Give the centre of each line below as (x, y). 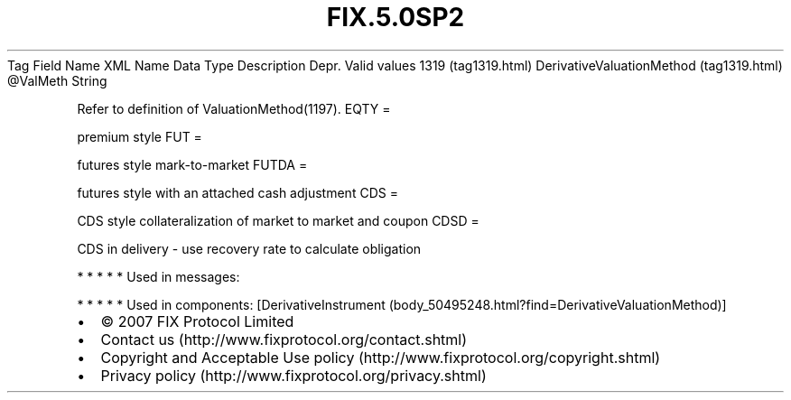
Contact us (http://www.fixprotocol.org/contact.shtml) (284, 339)
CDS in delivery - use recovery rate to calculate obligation (249, 248)
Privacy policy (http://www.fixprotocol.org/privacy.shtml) (293, 375)
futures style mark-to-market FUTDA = (192, 164)
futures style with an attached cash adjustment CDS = (237, 192)
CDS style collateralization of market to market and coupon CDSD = (278, 220)
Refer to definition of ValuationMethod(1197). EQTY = (234, 108)
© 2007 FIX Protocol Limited (197, 321)
